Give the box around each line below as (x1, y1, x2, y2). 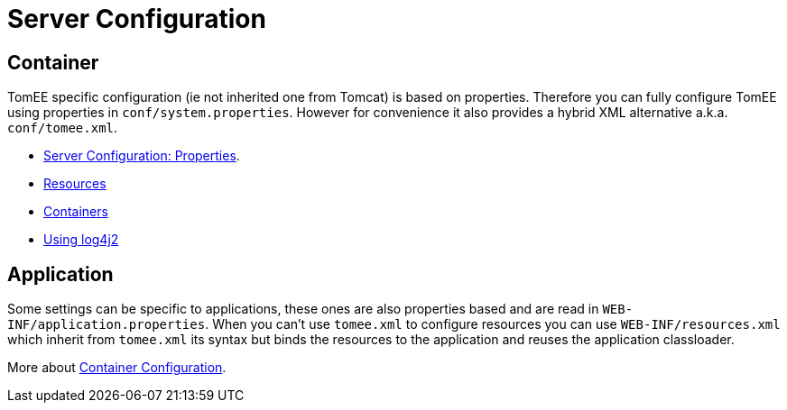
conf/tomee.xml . (7, 120, 118, 136)
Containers (43, 204, 108, 220)
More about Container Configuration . (7, 360, 227, 376)
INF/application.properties (7, 317, 206, 333)
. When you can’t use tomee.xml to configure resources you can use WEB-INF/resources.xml (205, 316, 781, 333)
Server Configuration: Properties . (43, 148, 240, 164)
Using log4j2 (43, 232, 119, 248)
